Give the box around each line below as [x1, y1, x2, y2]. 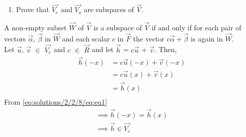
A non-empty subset [4, 22, 67, 33]
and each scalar [62, 33, 110, 43]
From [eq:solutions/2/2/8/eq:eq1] [4, 97, 108, 107]
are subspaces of [84, 4, 134, 15]
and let [91, 44, 114, 55]
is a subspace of [93, 22, 142, 33]
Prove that [16, 4, 49, 15]
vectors [4, 33, 26, 43]
